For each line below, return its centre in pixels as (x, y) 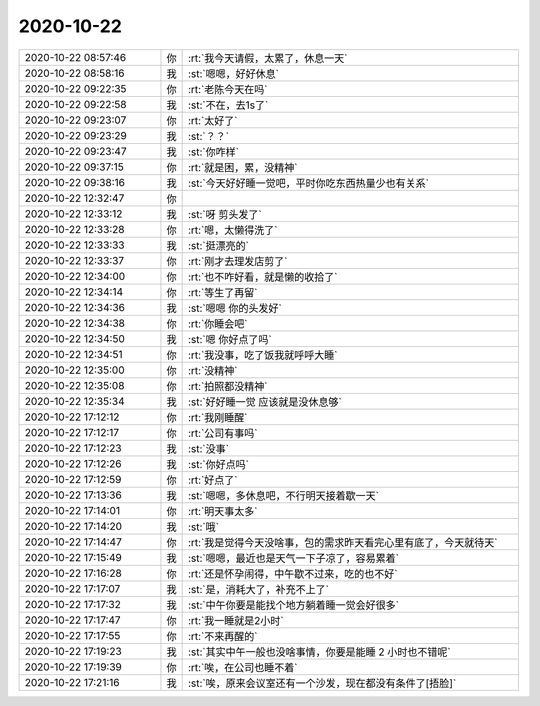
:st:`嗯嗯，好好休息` (233, 73)
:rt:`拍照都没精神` (227, 386)
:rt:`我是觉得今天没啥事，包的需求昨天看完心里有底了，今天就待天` (342, 542)
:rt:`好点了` (212, 480)
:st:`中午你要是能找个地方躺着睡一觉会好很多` (293, 605)
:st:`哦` (203, 527)
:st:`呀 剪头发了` (224, 214)
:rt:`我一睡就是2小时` (235, 620)
